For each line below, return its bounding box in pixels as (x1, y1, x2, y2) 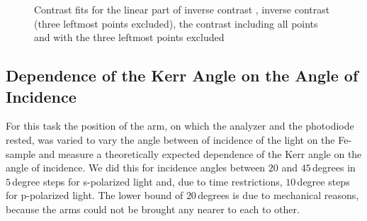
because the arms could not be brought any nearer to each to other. (6, 201, 300, 216)
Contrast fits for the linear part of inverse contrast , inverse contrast (34, 2, 330, 16)
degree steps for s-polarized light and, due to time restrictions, (12, 174, 283, 188)
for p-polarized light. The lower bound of (6, 188, 183, 203)
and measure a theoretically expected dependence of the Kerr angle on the (38, 146, 362, 161)
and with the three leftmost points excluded (34, 30, 225, 45)
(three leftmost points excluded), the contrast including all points (34, 16, 318, 30)
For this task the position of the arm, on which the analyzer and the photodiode (6, 118, 354, 133)
